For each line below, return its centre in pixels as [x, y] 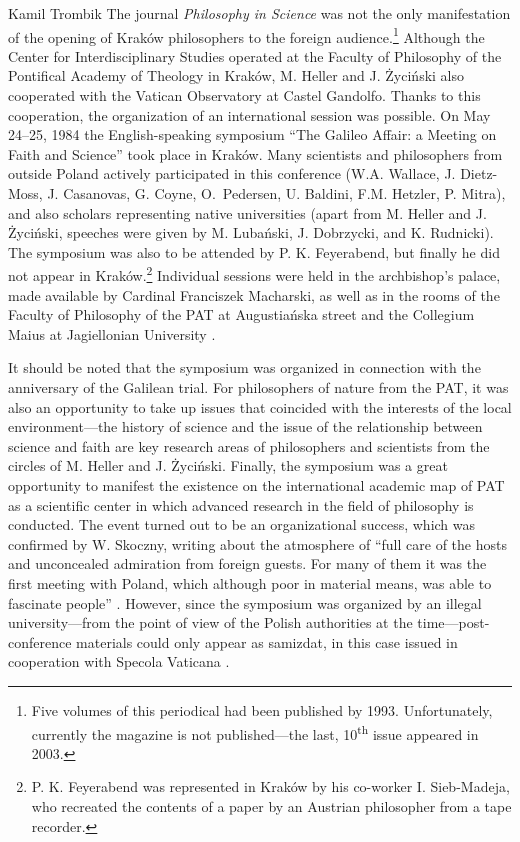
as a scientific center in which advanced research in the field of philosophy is [241, 504]
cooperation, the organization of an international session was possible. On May [249, 114]
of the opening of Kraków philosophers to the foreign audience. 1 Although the [246, 35]
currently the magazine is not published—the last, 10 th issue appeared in [255, 732]
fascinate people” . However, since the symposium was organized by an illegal [245, 602]
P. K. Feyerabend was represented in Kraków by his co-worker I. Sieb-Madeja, [270, 786]
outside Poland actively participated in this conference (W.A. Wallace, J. [232, 173]
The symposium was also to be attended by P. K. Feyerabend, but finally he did [254, 251]
